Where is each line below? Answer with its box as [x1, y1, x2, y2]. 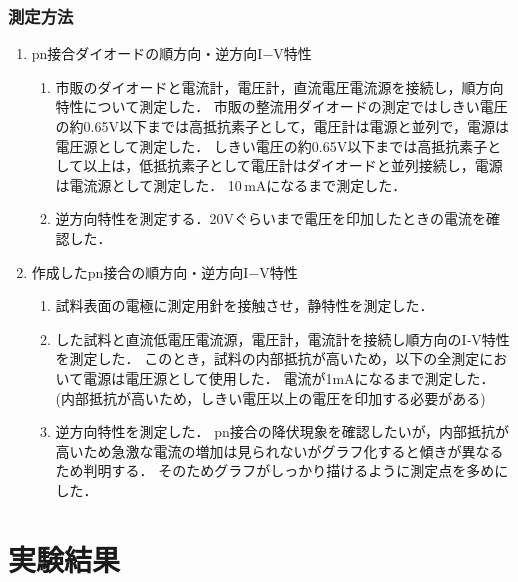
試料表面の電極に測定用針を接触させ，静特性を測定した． [55, 295, 434, 316]
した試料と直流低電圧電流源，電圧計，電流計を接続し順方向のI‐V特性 [55, 328, 510, 349]
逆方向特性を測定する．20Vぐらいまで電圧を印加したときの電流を [55, 208, 487, 229]
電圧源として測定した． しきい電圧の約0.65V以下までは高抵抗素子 [55, 135, 488, 156]
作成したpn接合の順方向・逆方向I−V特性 [31, 261, 298, 282]
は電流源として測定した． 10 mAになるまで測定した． [55, 174, 407, 195]
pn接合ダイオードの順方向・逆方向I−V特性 [31, 43, 312, 64]
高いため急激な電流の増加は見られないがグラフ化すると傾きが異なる [55, 440, 504, 461]
